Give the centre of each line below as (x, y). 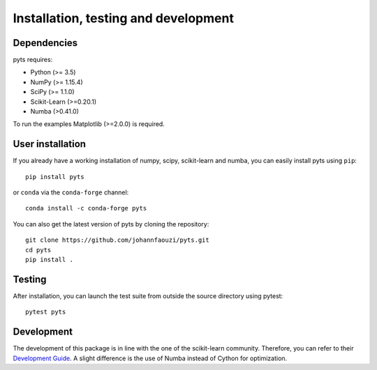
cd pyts (38, 250)
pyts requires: (33, 60)
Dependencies (45, 43)
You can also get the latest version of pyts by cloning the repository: (111, 224)
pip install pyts (55, 177)
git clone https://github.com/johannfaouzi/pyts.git (117, 240)
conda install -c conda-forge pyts (86, 208)
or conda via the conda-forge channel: (71, 192)
